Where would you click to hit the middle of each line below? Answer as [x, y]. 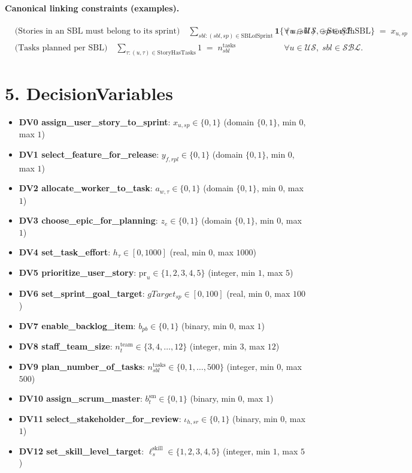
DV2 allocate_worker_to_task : [86, 188]
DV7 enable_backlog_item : [77, 325]
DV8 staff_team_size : [66, 346]
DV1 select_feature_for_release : [89, 154]
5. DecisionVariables [89, 93]
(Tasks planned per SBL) [61, 48]
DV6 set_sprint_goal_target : [82, 293]
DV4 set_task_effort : [65, 252]
